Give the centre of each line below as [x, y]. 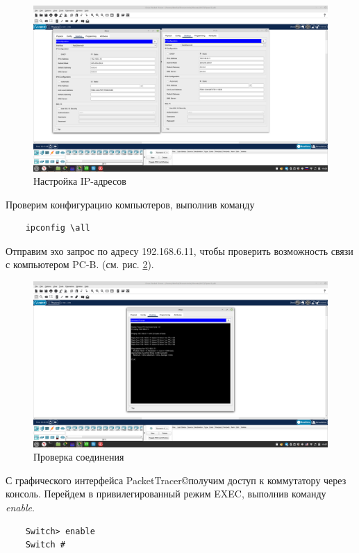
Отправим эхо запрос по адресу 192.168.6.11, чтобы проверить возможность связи [179, 250]
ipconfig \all [58, 228]
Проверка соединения [79, 457]
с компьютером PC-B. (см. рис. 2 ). [80, 264]
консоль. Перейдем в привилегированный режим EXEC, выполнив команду [166, 494]
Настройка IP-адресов [80, 181]
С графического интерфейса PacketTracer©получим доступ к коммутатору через [176, 480]
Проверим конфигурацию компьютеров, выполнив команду [130, 204]
